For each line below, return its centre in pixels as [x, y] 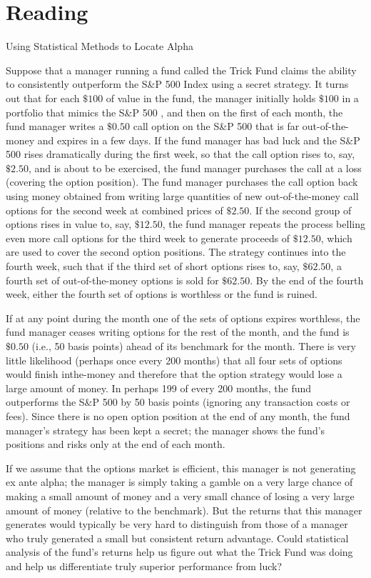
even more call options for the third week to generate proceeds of [148, 238]
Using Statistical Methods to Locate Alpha [100, 46]
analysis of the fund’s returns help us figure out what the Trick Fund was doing [179, 552]
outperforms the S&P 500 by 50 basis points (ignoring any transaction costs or [178, 402]
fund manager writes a [55, 126]
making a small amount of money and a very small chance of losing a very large [180, 495]
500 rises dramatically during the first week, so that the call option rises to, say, [181, 154]
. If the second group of [300, 210]
